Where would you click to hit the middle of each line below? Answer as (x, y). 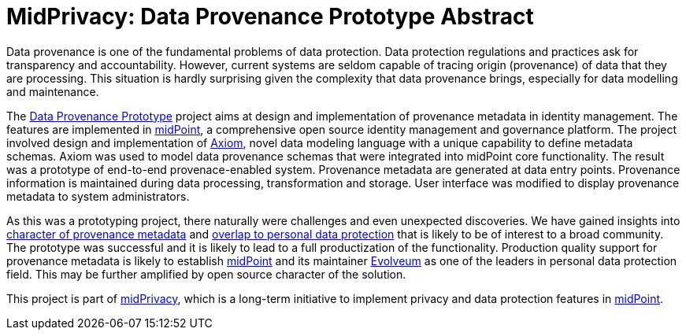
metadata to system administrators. (98, 196)
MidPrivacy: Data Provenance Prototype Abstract (270, 17)
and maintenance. (53, 91)
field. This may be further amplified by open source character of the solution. (206, 274)
